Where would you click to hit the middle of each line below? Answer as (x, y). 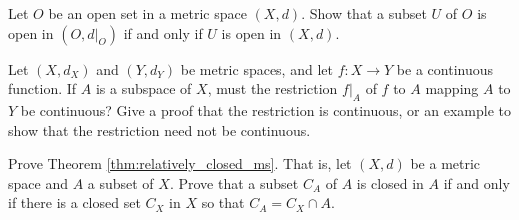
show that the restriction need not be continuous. (159, 129)
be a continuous (445, 68)
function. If (42, 88)
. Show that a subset (364, 13)
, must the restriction (272, 88)
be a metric (445, 163)
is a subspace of (143, 88)
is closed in (390, 182)
